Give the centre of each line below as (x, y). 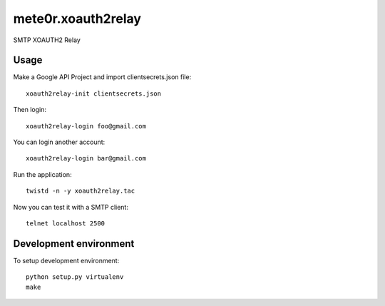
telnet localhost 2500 (66, 223)
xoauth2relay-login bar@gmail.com (86, 158)
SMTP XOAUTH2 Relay (47, 40)
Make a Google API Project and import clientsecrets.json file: (102, 77)
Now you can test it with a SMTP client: (71, 207)
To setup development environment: (66, 260)
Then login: (30, 110)
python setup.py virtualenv (75, 277)
